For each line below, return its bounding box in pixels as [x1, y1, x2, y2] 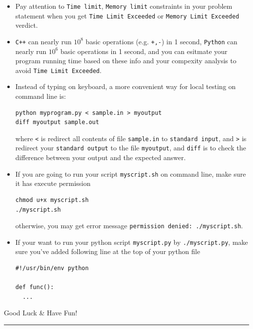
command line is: [15, 91, 66, 101]
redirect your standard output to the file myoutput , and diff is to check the [15, 143, 246, 153]
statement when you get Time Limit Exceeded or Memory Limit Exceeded [15, 10, 239, 20]
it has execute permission [15, 178, 91, 188]
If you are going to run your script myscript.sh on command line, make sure [15, 168, 246, 179]
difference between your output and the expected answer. [15, 152, 186, 163]
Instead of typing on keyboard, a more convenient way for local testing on [15, 81, 236, 91]
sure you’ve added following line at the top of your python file [15, 246, 200, 256]
